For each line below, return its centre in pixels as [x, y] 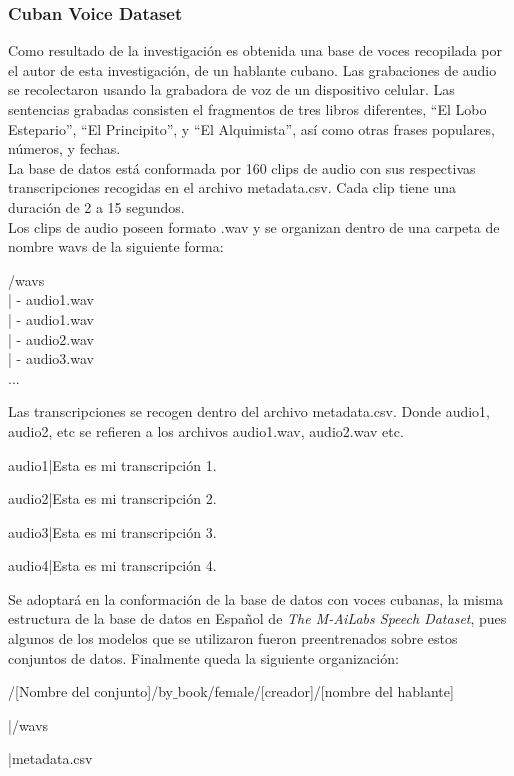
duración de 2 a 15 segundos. [96, 206]
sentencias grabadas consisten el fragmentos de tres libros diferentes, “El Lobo [247, 109]
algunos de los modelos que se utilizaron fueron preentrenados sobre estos [233, 638]
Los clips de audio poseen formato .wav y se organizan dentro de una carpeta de [254, 226]
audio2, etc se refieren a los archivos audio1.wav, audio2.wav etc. [206, 430]
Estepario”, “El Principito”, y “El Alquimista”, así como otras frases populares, [251, 128]
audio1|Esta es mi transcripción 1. [112, 464]
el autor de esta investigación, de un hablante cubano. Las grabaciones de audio [252, 69]
